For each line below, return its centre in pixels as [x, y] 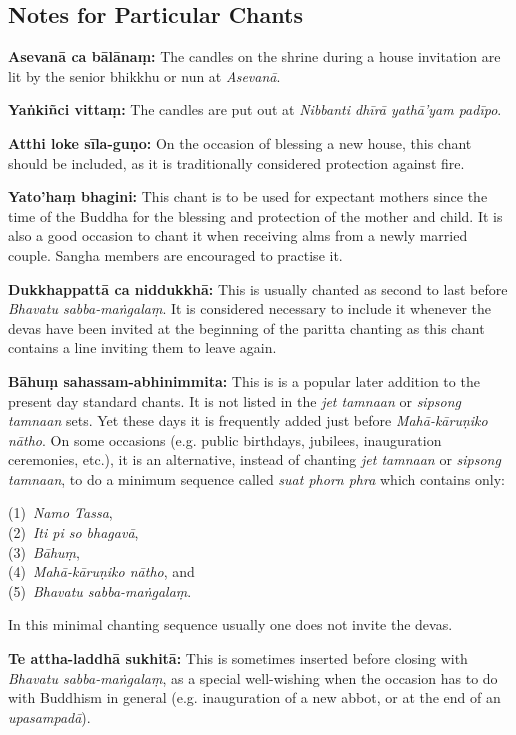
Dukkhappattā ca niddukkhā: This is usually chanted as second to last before [258, 288]
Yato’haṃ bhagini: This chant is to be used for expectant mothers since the [248, 196]
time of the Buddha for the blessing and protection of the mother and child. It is [255, 215]
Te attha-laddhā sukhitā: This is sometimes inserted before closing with [238, 658]
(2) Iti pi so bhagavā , [73, 532]
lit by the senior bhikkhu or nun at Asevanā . [144, 75]
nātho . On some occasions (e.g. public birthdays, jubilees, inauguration [225, 439]
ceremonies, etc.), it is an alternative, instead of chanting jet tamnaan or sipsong [254, 459]
